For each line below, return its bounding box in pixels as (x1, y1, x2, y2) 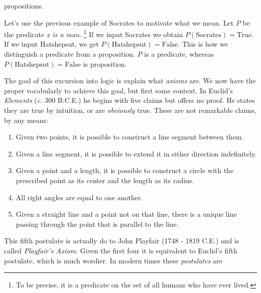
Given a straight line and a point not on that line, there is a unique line (16, 209, 237, 219)
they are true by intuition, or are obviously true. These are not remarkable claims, (4, 105, 256, 115)
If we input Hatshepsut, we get (4, 39, 99, 49)
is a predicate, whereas (144, 49, 214, 59)
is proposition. (83, 58, 127, 69)
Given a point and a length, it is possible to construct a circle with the (16, 165, 234, 176)
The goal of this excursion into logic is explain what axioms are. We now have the (4, 75, 256, 86)
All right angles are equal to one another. (16, 192, 143, 202)
